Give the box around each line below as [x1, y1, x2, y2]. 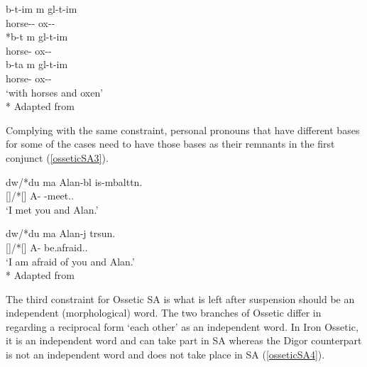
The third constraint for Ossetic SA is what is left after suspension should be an [6, 291, 355, 306]
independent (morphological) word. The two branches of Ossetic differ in [6, 305, 322, 320]
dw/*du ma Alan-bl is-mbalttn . [6, 174, 143, 189]
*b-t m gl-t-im [6, 29, 68, 44]
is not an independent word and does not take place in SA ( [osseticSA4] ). [6, 347, 325, 362]
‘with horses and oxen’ [6, 84, 104, 99]
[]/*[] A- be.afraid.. [6, 239, 88, 254]
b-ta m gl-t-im [6, 57, 68, 72]
